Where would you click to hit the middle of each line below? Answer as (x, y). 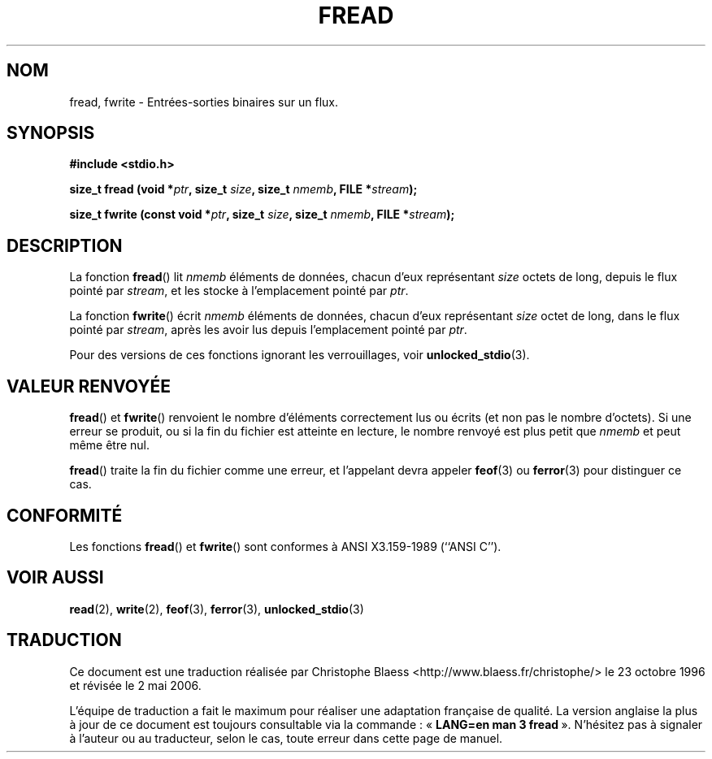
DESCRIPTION (65, 245)
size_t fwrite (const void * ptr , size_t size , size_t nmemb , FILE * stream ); (262, 215)
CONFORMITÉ (65, 515)
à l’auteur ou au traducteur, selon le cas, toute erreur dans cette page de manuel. (286, 738)
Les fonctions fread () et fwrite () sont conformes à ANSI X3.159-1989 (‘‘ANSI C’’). (285, 546)
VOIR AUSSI (55, 578)
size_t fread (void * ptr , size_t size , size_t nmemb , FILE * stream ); (243, 189)
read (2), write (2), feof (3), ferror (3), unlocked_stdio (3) (217, 609)
